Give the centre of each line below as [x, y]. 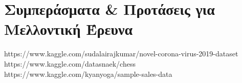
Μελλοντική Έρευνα [69, 29]
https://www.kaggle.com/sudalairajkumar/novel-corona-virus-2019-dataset [121, 54]
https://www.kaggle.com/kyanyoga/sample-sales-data [88, 74]
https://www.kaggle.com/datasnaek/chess [70, 63]
